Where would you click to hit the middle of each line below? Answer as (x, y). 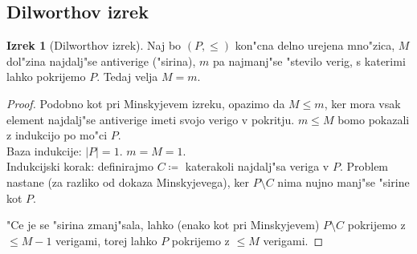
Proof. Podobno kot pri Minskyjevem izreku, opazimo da (146, 103)
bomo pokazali (374, 119)
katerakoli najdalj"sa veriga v (257, 166)
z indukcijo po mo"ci (57, 135)
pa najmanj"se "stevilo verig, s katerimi (309, 60)
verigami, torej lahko (106, 240)
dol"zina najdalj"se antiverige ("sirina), (101, 60)
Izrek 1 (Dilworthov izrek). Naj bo (94, 45)
